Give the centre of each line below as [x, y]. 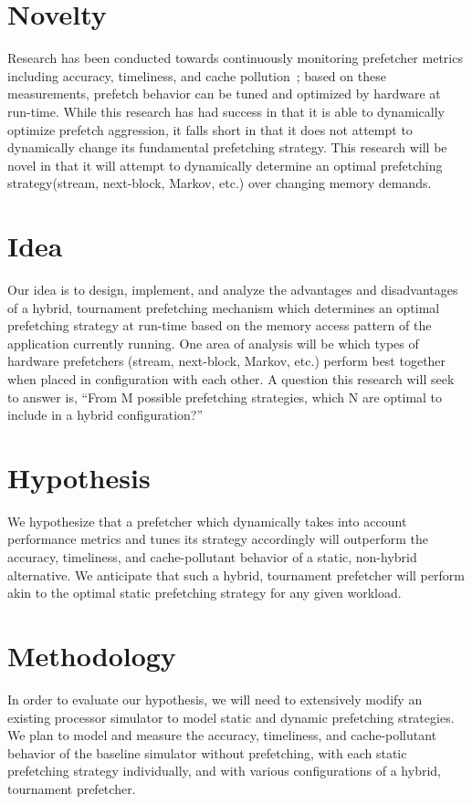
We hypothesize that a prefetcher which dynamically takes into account [207, 521]
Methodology [92, 656]
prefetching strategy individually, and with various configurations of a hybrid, [224, 771]
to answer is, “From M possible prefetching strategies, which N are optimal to [225, 397]
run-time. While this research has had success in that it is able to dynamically [226, 111]
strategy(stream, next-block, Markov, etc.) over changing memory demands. [220, 183]
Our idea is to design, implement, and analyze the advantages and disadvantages [233, 289]
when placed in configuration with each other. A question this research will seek [231, 378]
